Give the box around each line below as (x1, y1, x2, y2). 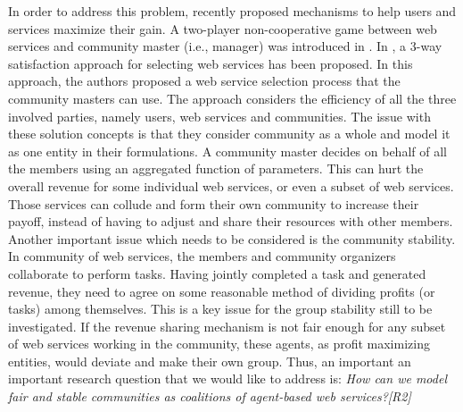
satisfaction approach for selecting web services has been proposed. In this (8, 54, 413, 72)
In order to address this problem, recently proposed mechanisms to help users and (8, 2, 457, 20)
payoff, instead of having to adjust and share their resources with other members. (8, 212, 453, 231)
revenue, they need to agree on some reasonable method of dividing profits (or (8, 282, 435, 300)
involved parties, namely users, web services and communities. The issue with (8, 106, 431, 125)
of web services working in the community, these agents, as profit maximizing (8, 334, 430, 353)
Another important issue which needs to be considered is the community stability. (8, 229, 456, 248)
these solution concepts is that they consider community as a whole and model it (8, 124, 451, 143)
